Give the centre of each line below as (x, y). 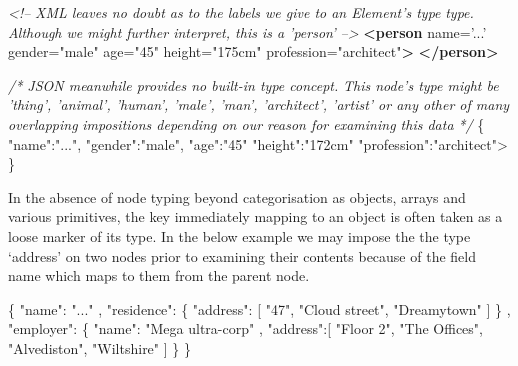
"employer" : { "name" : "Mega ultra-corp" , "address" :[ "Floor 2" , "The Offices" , (245, 328)
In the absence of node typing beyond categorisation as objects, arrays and (237, 196)
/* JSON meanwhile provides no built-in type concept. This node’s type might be (253, 84)
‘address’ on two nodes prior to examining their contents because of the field (242, 255)
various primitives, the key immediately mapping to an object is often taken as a (255, 216)
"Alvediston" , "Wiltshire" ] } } (99, 347)
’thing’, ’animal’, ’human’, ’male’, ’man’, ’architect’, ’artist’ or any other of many (259, 104)
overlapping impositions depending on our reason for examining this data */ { (246, 123)
